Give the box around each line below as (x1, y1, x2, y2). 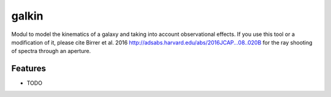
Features (11, 63, 46, 74)
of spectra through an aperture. (11, 48, 91, 55)
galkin (11, 9, 44, 23)
